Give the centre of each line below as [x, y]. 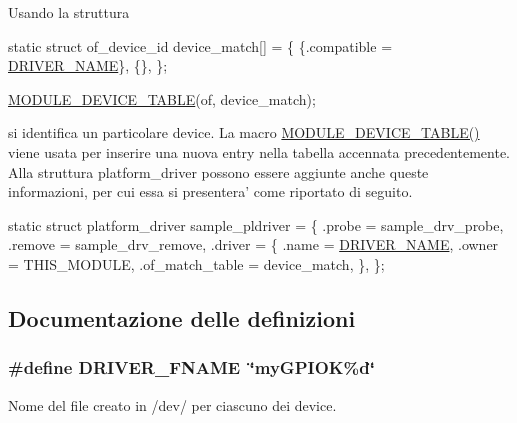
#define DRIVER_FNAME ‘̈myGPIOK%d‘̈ [191, 367]
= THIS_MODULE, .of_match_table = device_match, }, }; [196, 263]
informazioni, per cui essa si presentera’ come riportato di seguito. [210, 191]
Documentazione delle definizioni [182, 317]
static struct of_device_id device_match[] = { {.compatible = [200, 45]
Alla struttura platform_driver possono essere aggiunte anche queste [218, 171]
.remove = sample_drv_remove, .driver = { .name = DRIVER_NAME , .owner [253, 244]
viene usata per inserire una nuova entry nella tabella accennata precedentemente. [259, 151]
